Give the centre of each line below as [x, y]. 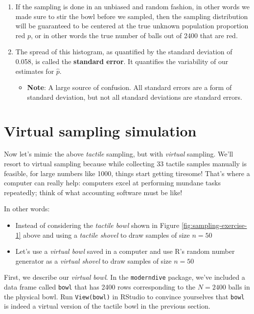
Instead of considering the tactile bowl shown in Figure [97, 225]
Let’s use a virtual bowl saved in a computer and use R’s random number [125, 251]
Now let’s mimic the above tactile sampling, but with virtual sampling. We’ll [119, 154]
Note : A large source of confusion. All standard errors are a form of [129, 87]
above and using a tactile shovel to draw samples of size [106, 235]
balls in [239, 287]
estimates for [35, 71]
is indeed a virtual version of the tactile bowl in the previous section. [107, 306]
